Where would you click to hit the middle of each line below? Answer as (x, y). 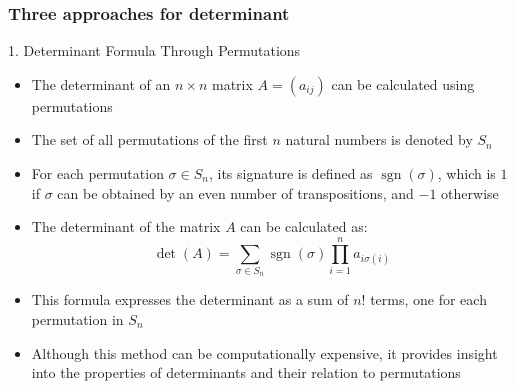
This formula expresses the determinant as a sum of (190, 299)
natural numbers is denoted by (379, 139)
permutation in (77, 318)
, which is (466, 173)
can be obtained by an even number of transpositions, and (235, 192)
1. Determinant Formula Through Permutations (154, 50)
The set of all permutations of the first (149, 139)
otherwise (470, 192)
